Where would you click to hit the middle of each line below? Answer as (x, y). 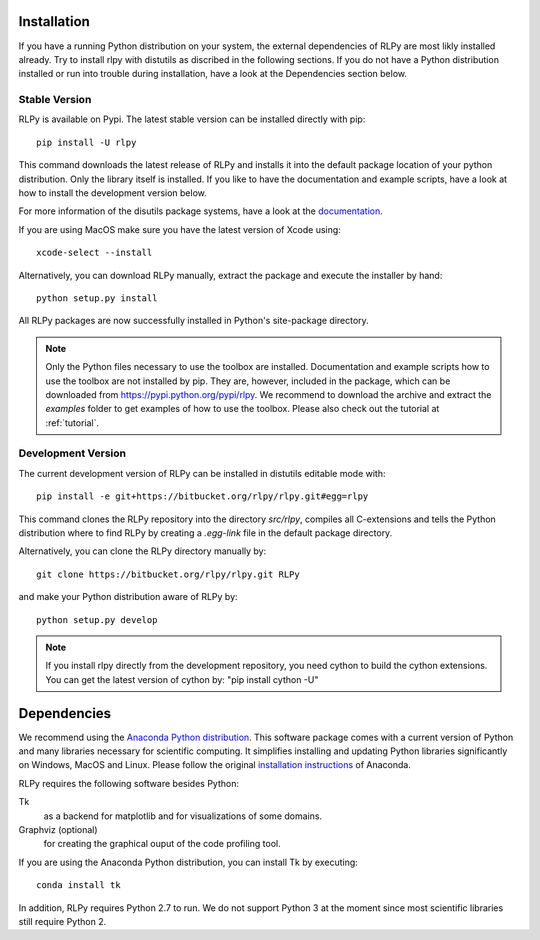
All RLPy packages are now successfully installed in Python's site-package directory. (193, 321)
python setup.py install (97, 298)
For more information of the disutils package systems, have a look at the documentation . (201, 211)
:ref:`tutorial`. (72, 422)
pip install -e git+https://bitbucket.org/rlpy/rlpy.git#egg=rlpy (202, 496)
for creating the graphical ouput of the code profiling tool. (162, 844)
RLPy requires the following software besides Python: (129, 783)
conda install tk (78, 885)
